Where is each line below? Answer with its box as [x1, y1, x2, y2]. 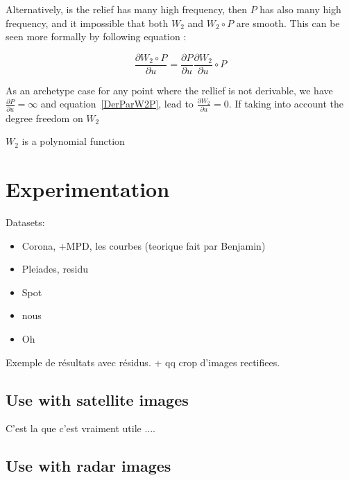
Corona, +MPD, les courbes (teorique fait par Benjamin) [22, 238, 266, 252]
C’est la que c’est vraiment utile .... [6, 421, 156, 436]
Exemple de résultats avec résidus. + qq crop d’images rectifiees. [6, 354, 280, 369]
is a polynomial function [22, 134, 125, 148]
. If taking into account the [228, 96, 343, 111]
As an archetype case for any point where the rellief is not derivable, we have [6, 83, 333, 97]
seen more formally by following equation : [6, 29, 187, 44]
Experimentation [6, 175, 170, 203]
